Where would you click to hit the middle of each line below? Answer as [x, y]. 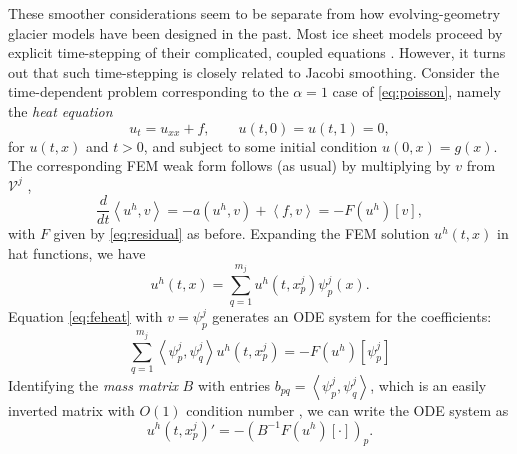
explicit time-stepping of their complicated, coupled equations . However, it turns [257, 52]
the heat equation [60, 110]
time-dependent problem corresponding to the [148, 91]
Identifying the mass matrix [93, 384]
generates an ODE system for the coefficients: [352, 316]
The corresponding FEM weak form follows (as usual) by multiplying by [229, 165]
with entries [233, 384]
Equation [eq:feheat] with [85, 316]
